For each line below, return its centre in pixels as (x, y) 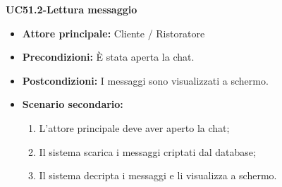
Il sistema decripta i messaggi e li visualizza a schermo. (158, 175)
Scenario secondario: (73, 104)
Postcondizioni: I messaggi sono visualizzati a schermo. (145, 80)
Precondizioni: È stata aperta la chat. (108, 57)
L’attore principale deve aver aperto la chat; (134, 127)
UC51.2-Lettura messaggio (72, 9)
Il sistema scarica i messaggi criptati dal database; (147, 151)
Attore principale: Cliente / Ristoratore (114, 33)
